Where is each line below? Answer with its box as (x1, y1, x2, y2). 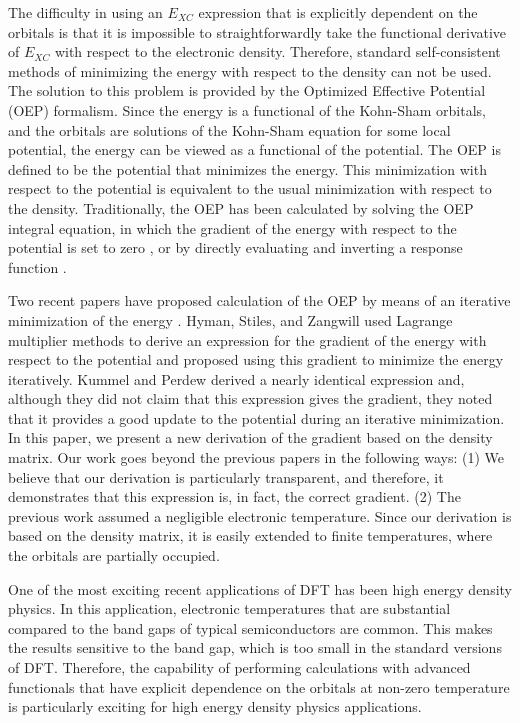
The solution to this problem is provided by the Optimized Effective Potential (8, 80, 486, 101)
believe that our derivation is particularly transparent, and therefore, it (8, 466, 444, 487)
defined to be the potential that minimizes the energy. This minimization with (8, 158, 487, 179)
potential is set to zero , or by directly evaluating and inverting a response (8, 237, 463, 258)
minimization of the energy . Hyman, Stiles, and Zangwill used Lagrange (8, 309, 453, 330)
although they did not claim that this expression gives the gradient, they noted (8, 388, 493, 409)
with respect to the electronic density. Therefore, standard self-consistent (54, 41, 501, 62)
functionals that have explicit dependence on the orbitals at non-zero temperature (8, 676, 510, 697)
